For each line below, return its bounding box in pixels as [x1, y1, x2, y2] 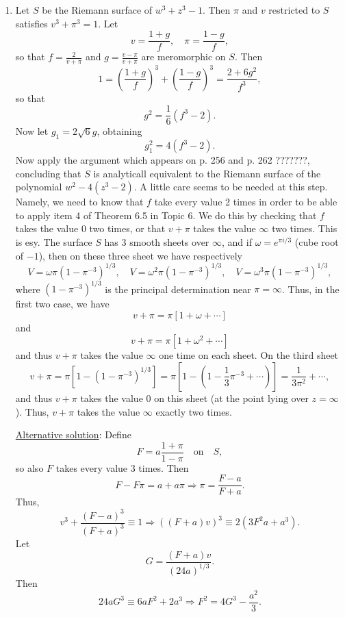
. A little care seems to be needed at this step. [133, 179, 328, 194]
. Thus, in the [281, 281, 340, 296]
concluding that [15, 166, 81, 180]
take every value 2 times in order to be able [154, 194, 337, 209]
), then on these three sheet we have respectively [38, 248, 243, 262]
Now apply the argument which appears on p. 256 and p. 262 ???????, [15, 153, 310, 167]
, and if [222, 235, 252, 249]
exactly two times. [155, 404, 232, 418]
